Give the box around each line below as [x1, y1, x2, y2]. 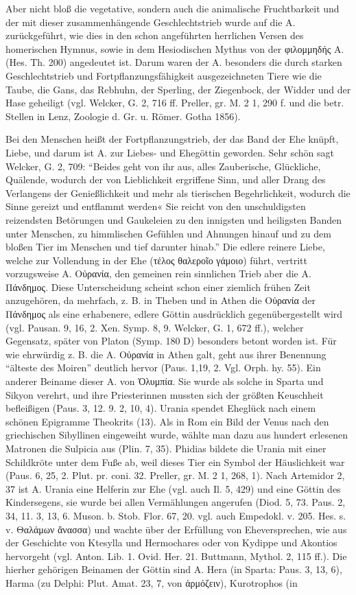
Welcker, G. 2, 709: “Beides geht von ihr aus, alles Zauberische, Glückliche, [5, 159, 321, 173]
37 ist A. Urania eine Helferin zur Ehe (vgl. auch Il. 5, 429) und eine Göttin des [5, 481, 341, 495]
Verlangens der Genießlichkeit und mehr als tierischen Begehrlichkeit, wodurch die [5, 185, 351, 200]
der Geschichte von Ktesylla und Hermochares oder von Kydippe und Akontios [5, 535, 337, 550]
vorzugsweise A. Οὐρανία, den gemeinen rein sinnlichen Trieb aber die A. [5, 266, 311, 281]
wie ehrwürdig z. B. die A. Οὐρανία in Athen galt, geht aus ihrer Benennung [5, 347, 327, 361]
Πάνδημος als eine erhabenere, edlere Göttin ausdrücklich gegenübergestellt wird [5, 307, 343, 321]
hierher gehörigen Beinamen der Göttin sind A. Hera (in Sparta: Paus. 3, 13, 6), [5, 562, 342, 576]
